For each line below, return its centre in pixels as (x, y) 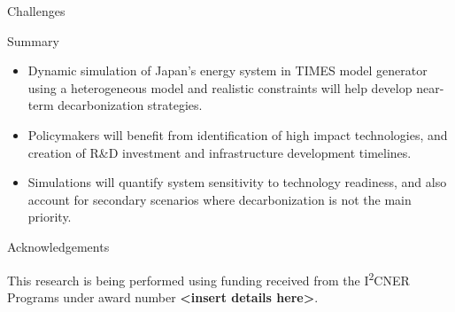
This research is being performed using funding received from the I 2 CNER (208, 278)
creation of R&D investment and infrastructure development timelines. (220, 152)
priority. (50, 217)
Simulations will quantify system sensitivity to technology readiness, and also (237, 182)
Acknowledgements (58, 246)
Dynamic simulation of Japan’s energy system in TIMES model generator (227, 70)
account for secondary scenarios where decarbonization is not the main (220, 199)
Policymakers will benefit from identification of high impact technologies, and (238, 134)
